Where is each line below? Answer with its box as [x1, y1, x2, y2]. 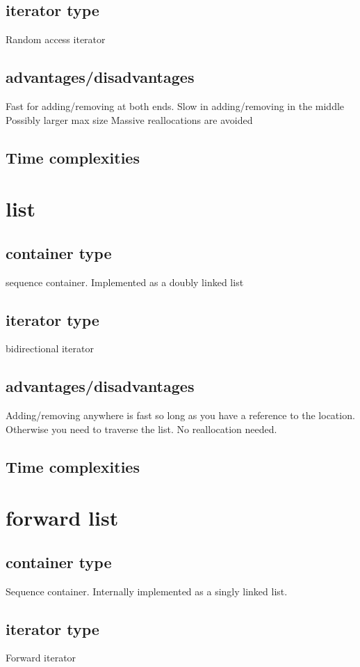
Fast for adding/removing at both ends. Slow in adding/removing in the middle [6, 99, 345, 113]
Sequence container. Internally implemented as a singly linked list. [6, 583, 288, 598]
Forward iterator [6, 650, 76, 665]
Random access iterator [6, 32, 106, 47]
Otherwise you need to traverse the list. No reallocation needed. [6, 421, 277, 436]
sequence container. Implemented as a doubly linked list [6, 274, 244, 289]
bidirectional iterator [6, 341, 94, 356]
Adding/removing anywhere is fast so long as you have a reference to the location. [6, 408, 355, 423]
